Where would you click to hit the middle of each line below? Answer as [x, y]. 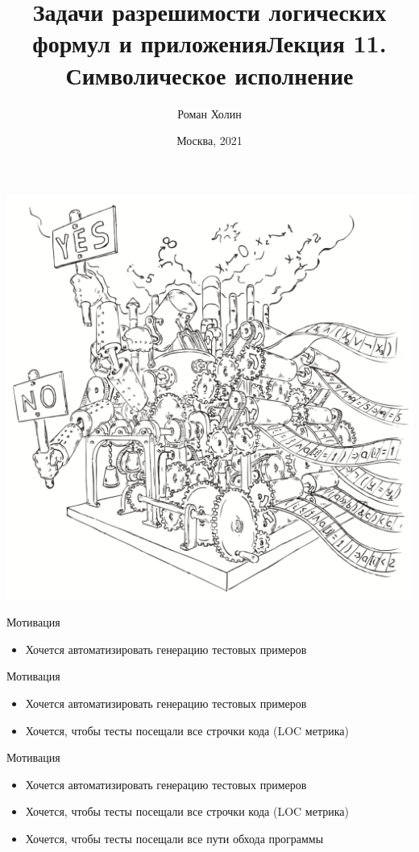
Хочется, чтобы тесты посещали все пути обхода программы [174, 839]
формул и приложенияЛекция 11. [209, 43]
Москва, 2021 [209, 141]
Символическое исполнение [209, 74]
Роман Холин [209, 113]
